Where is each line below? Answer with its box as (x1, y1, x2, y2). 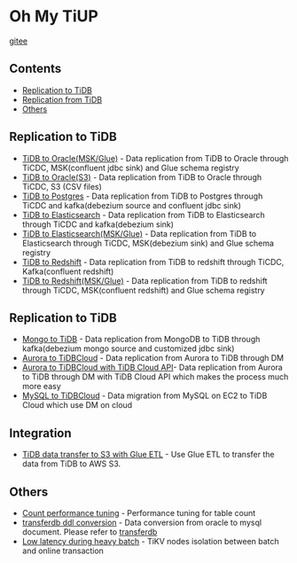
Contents (9, 61, 62, 76)
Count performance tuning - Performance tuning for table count (21, 508, 256, 518)
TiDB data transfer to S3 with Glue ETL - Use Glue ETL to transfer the (21, 450, 275, 460)
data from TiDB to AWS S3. (21, 458, 121, 469)
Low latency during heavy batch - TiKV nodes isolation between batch (21, 536, 279, 546)
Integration (9, 426, 73, 441)
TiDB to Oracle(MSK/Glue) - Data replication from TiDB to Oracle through (21, 152, 289, 163)
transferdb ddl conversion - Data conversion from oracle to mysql (21, 517, 262, 528)
